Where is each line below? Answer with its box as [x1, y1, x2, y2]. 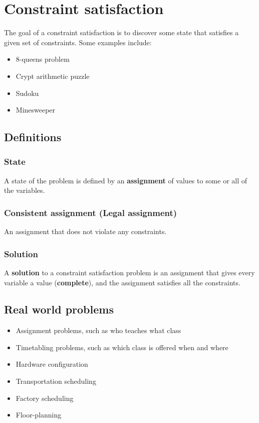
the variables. [4, 185, 45, 195]
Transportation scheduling [16, 376, 96, 386]
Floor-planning [16, 409, 62, 420]
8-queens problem [16, 54, 70, 64]
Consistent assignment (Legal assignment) [4, 206, 177, 219]
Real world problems [4, 301, 114, 317]
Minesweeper [16, 104, 56, 115]
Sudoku [16, 87, 39, 98]
